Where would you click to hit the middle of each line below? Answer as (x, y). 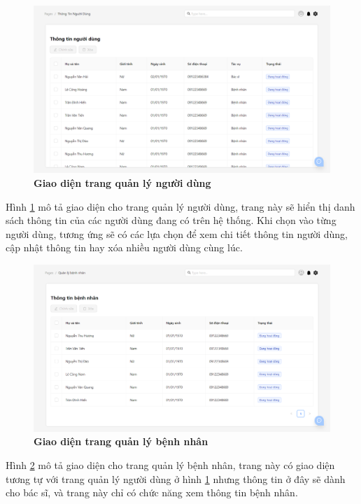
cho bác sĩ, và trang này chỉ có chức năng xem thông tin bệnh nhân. (152, 492)
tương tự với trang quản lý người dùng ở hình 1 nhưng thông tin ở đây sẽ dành (176, 478)
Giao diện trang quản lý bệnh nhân (121, 441)
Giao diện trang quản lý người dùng (122, 182)
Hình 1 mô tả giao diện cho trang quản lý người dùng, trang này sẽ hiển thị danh (180, 206)
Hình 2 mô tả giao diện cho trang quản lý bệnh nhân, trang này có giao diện (170, 464)
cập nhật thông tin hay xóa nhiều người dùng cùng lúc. (124, 247)
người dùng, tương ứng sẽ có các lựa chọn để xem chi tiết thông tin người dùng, (177, 233)
